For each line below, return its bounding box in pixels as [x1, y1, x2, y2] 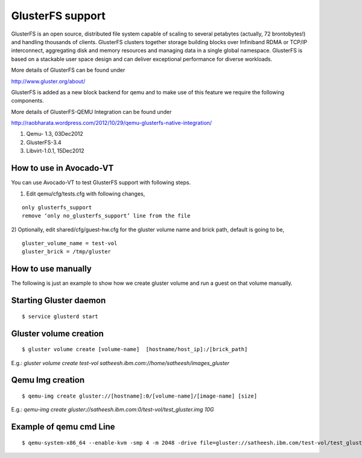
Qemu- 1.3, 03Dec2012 [26, 130, 84, 138]
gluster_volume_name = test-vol [22, 240, 118, 247]
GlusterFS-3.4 [26, 139, 62, 146]
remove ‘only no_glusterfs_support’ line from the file [22, 212, 191, 220]
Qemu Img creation [11, 375, 84, 386]
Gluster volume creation [11, 328, 104, 339]
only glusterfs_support [22, 204, 92, 211]
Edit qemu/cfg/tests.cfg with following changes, [26, 190, 145, 197]
